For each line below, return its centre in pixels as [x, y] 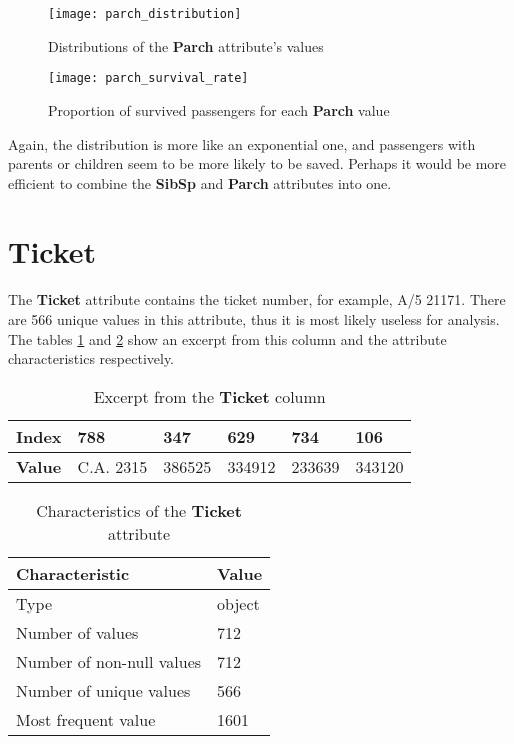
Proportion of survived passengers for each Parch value [219, 109]
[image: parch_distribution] [145, 14]
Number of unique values [103, 690]
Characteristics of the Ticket [139, 510]
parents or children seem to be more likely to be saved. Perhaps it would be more [257, 163]
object [238, 603]
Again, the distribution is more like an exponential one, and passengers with [242, 143]
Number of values [77, 632]
